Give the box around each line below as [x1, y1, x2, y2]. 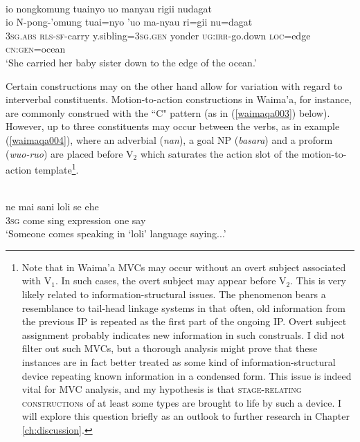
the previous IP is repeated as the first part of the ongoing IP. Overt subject [21, 314, 347, 329]
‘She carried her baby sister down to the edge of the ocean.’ [6, 55, 257, 69]
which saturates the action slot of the [140, 146, 299, 160]
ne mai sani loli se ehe [6, 199, 99, 213]
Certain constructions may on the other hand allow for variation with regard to [6, 78, 343, 93]
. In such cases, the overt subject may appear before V [55, 273, 287, 288]
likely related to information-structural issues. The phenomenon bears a [21, 286, 326, 301]
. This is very [290, 273, 346, 288]
